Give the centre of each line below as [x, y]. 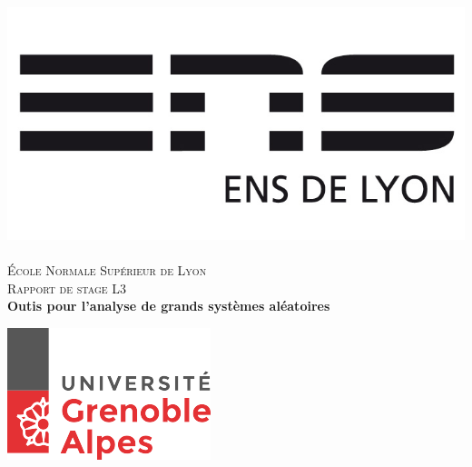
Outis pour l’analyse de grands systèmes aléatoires [169, 306]
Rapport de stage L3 [67, 288]
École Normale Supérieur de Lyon [107, 270]
